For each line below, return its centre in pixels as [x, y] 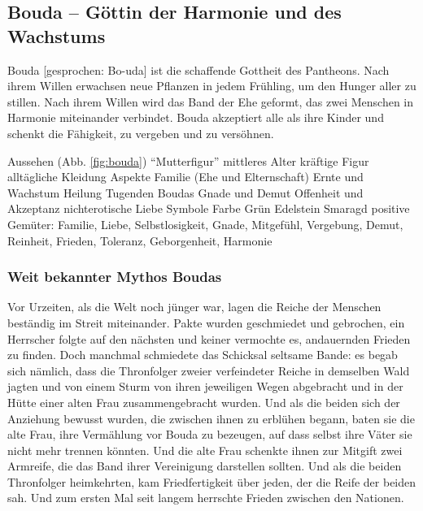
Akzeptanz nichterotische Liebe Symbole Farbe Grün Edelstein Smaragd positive [209, 208]
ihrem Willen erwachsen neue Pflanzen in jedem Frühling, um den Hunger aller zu [212, 86]
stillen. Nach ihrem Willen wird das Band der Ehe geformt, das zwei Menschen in [210, 101]
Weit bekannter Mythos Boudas [115, 277]
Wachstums [57, 35]
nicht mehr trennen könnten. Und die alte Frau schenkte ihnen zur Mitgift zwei [205, 450]
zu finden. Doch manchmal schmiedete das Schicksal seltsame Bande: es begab [203, 355]
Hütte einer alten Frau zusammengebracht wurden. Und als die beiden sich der [204, 402]
